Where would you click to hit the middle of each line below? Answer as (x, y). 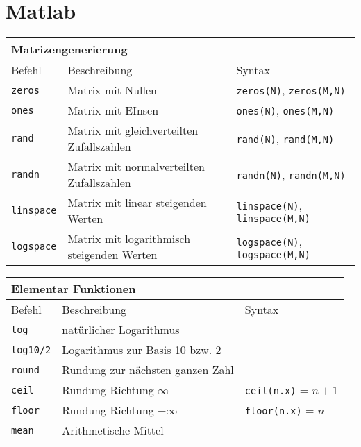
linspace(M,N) (273, 218)
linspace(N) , (269, 205)
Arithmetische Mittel (113, 430)
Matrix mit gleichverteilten (133, 130)
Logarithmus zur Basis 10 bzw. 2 (142, 350)
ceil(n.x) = (277, 390)
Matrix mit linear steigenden (137, 203)
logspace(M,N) (273, 254)
